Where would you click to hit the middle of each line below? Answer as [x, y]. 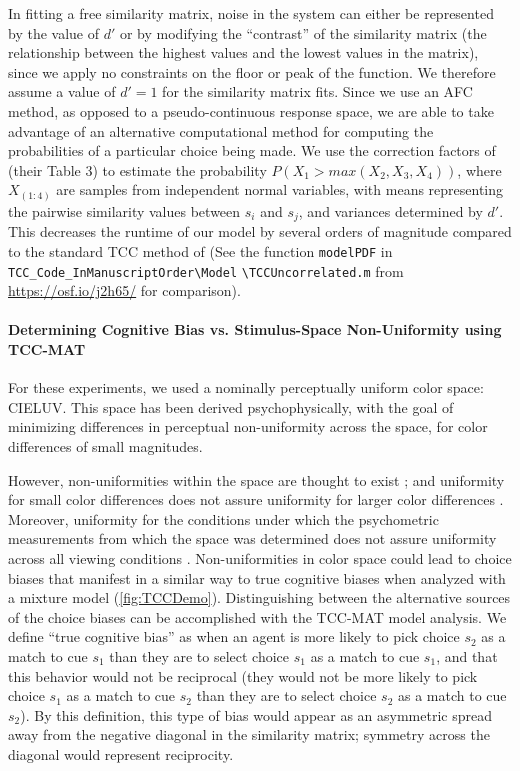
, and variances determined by [390, 210]
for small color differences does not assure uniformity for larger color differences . [256, 499]
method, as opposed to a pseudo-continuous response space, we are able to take [251, 110]
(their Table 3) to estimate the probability [137, 169]
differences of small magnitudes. [105, 445]
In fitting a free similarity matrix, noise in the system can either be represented [251, 13]
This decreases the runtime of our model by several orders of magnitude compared [260, 231]
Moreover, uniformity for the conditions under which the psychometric [223, 518]
